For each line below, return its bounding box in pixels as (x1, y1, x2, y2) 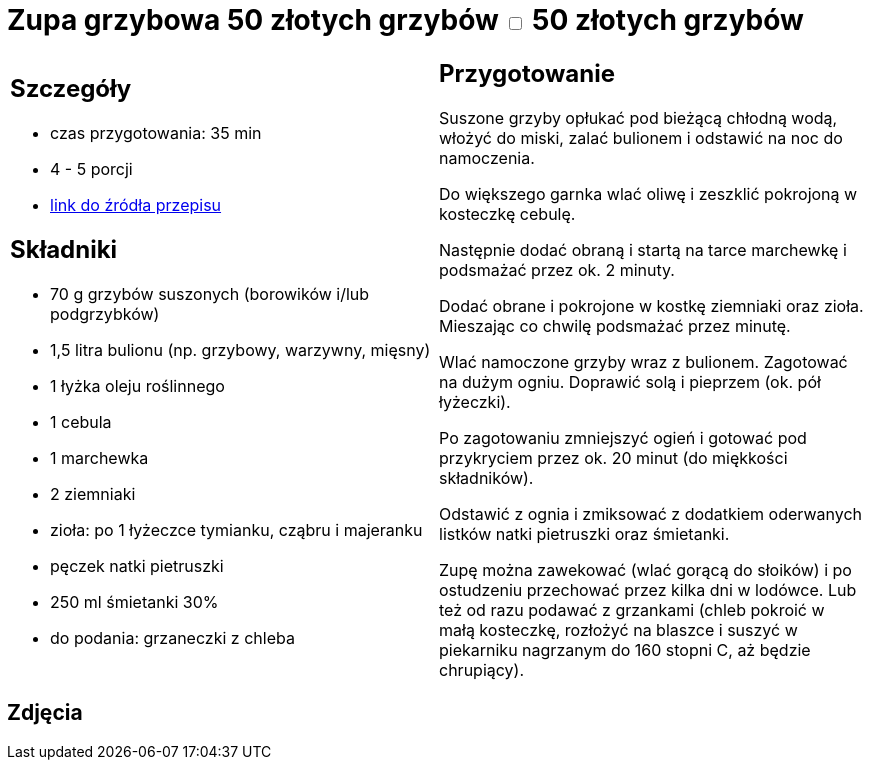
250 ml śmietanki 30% (50, 592, 219, 613)
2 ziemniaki (50, 484, 136, 505)
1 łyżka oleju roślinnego (50, 376, 225, 397)
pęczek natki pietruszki (50, 556, 224, 577)
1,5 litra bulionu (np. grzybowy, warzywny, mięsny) (50, 340, 431, 361)
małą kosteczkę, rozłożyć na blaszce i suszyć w (439, 619, 798, 640)
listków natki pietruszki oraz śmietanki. (439, 523, 730, 544)
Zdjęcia (7, 700, 83, 726)
